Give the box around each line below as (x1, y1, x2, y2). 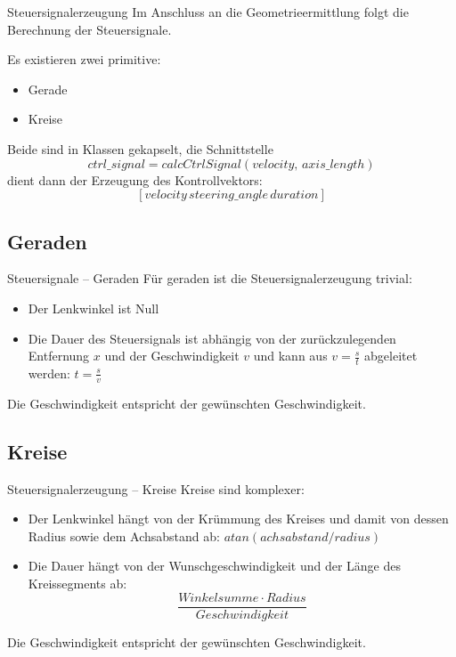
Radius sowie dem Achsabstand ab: (28, 526, 220, 545)
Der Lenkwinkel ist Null (28, 298, 159, 317)
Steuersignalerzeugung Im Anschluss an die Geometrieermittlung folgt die (7, 3, 409, 20)
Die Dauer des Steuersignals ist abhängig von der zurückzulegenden (28, 328, 396, 347)
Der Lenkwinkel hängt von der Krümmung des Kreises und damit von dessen (28, 509, 449, 528)
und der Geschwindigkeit (104, 346, 240, 365)
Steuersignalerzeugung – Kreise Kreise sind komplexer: (7, 479, 305, 498)
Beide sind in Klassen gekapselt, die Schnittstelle (7, 139, 273, 158)
